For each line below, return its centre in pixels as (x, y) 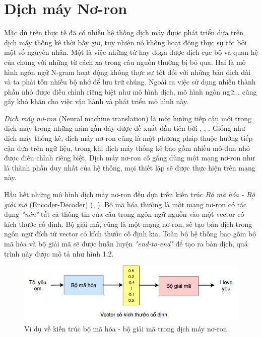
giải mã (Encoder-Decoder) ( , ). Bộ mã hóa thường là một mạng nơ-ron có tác (125, 204)
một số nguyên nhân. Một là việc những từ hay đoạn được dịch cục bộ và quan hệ (131, 52)
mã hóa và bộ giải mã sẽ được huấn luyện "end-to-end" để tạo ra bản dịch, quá (126, 243)
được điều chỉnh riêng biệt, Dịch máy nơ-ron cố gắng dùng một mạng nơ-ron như (129, 158)
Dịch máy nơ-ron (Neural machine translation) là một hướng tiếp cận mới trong (128, 118)
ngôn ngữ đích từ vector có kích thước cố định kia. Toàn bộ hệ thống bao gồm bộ (130, 234)
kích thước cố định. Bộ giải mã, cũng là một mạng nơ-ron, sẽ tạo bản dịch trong (128, 224)
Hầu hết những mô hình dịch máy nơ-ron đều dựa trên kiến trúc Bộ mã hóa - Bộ (129, 194)
